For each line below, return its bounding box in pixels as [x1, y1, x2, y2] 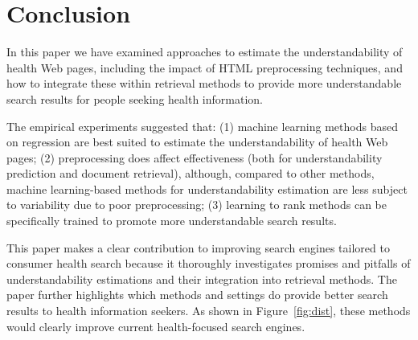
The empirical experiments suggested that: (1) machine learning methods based [6, 117, 398, 134]
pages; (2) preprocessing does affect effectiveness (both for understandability [6, 149, 383, 166]
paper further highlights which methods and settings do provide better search [6, 286, 388, 303]
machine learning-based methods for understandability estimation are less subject [6, 180, 408, 197]
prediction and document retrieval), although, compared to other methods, [6, 165, 375, 182]
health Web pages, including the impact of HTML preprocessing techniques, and [6, 59, 403, 76]
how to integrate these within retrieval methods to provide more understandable [6, 75, 402, 92]
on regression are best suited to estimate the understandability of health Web [6, 133, 388, 150]
